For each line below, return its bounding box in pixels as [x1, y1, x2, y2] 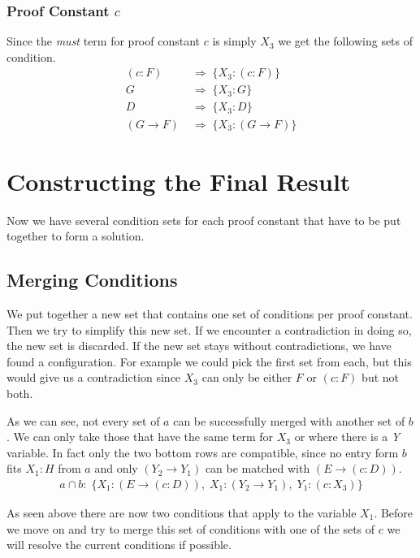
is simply [212, 32, 257, 50]
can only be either [201, 369, 292, 386]
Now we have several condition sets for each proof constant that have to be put [6, 211, 401, 228]
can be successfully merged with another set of [173, 412, 405, 429]
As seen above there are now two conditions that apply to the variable [6, 504, 357, 521]
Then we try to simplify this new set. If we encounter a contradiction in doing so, [6, 321, 412, 338]
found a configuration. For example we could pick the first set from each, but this [6, 353, 412, 370]
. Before [374, 504, 414, 521]
